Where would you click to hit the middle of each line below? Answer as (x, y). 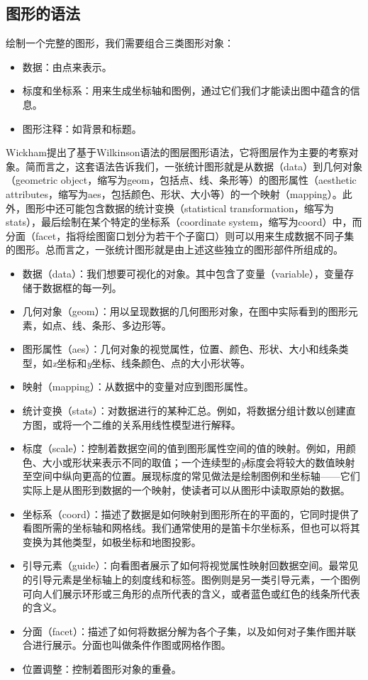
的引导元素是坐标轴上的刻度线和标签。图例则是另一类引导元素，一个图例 (191, 580)
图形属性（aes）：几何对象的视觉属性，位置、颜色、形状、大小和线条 (180, 349)
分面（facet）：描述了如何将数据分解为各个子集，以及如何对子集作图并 (184, 631)
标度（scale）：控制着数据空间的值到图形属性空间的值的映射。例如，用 (184, 448)
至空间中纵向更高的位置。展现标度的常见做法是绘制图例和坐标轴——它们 (191, 476)
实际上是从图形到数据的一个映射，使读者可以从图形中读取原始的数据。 (186, 490)
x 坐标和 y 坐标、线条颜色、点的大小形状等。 (151, 362)
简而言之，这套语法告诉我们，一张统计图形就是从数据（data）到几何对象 (194, 166)
